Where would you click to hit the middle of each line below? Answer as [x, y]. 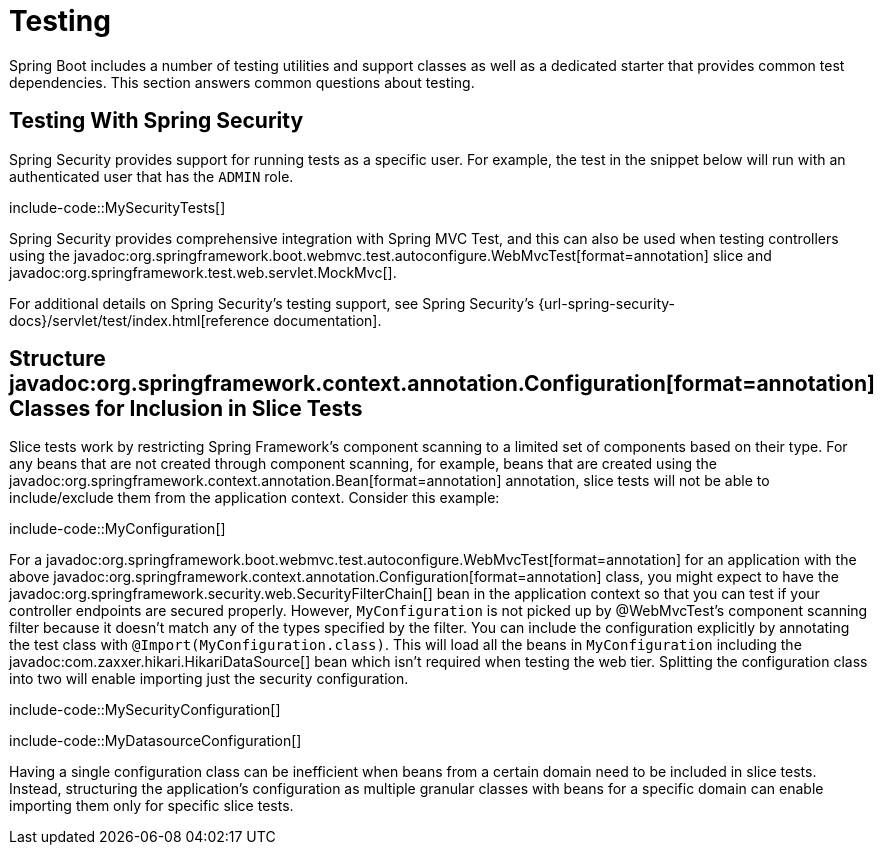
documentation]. [327, 320]
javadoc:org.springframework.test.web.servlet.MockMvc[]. [203, 272]
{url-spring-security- [606, 303]
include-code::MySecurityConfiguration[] [145, 710]
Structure [57, 359]
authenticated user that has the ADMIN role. [151, 176]
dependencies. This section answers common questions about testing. [242, 82]
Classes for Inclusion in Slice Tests [186, 409]
